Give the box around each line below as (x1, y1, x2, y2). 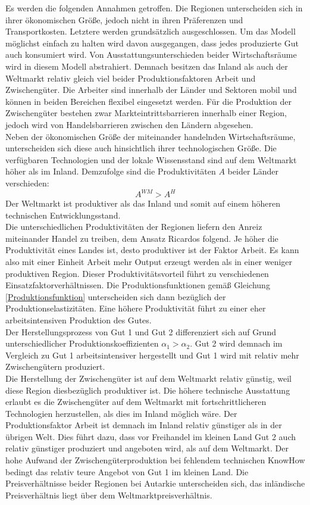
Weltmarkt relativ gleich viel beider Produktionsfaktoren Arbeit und (5, 71, 256, 84)
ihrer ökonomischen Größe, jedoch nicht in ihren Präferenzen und (5, 13, 243, 26)
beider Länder (227, 165, 279, 177)
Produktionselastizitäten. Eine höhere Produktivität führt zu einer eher (5, 302, 266, 314)
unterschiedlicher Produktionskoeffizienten (5, 337, 159, 350)
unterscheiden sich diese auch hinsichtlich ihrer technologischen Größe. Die (5, 142, 277, 154)
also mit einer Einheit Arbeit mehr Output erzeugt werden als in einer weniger (5, 255, 293, 267)
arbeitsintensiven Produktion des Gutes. (5, 313, 152, 326)
